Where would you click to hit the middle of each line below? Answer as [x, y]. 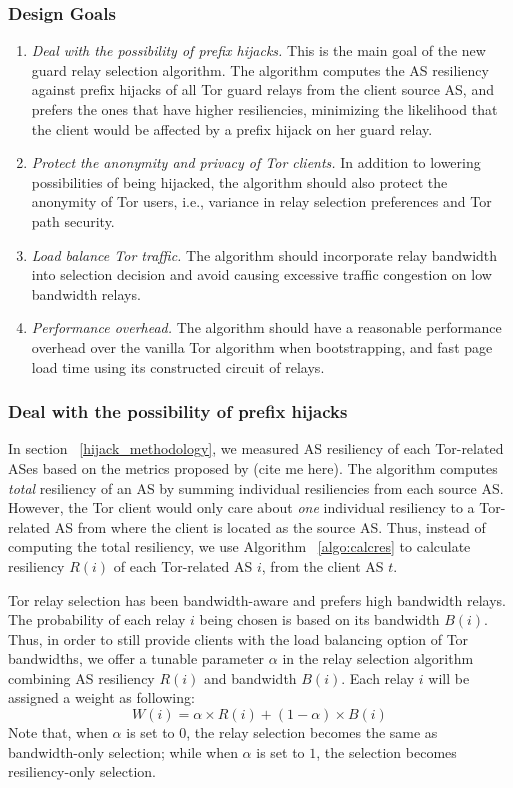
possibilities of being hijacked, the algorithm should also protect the [239, 181]
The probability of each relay [97, 619]
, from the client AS [322, 565]
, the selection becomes [386, 751]
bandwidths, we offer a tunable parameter [136, 658]
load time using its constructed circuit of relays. [178, 366]
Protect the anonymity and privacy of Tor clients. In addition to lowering [256, 162]
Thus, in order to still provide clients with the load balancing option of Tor [238, 638]
